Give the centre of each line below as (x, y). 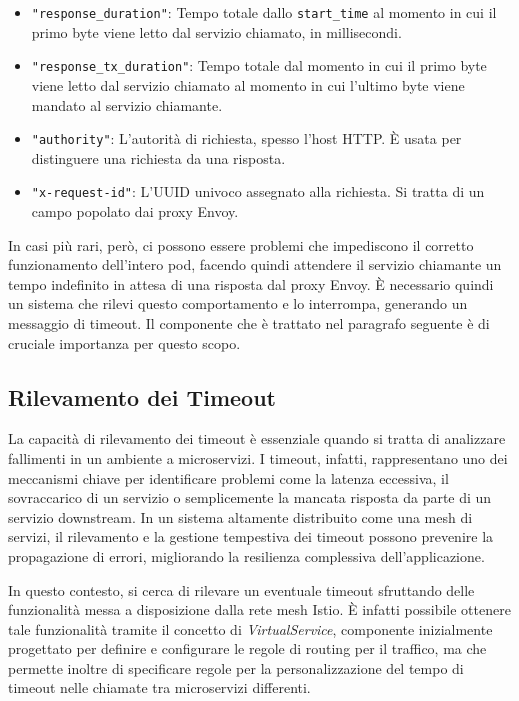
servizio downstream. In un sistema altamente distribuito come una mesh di (240, 516)
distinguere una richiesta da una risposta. (158, 157)
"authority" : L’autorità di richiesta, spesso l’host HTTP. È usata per (246, 138)
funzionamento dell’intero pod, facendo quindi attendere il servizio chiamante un (255, 264)
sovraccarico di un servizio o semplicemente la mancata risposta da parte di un (250, 497)
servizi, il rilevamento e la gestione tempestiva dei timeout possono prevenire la (251, 536)
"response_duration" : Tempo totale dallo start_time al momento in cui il (264, 12)
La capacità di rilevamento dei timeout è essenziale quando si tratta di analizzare (257, 438)
